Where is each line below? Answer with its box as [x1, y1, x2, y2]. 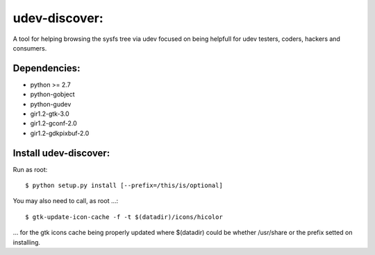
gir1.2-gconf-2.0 [30, 119, 78, 127]
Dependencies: [12, 62, 81, 74]
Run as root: [12, 165, 48, 173]
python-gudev [30, 100, 72, 108]
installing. [12, 238, 41, 246]
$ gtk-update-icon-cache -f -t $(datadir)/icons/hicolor [25, 213, 224, 221]
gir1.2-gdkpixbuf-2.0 [30, 129, 90, 137]
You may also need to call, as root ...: [12, 197, 119, 205]
